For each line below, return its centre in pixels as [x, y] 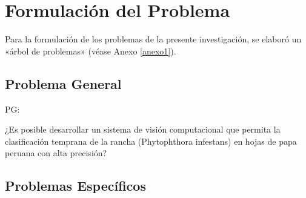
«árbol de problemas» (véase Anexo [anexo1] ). [91, 51]
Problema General [63, 83]
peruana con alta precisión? [56, 153]
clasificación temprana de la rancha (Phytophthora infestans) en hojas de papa [151, 141]
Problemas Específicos [75, 186]
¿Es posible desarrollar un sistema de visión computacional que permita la [143, 129]
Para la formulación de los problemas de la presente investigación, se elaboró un [153, 39]
